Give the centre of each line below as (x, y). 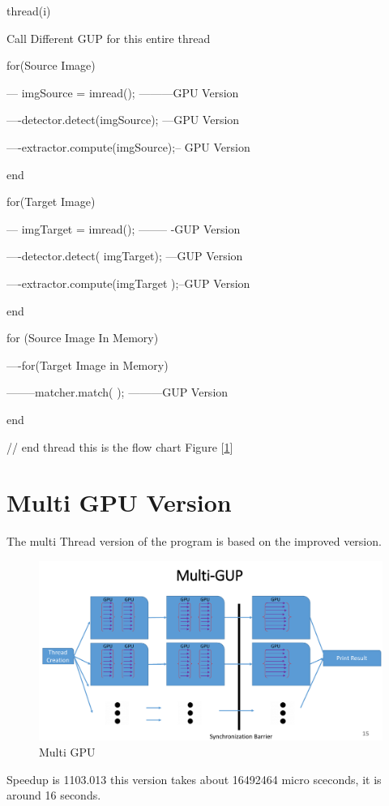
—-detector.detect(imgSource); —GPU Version (123, 120)
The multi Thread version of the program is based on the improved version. (194, 541)
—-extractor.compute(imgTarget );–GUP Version (128, 283)
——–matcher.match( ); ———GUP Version (118, 392)
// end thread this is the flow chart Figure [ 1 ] (120, 446)
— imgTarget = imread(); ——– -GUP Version (124, 228)
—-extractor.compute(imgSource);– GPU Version (128, 146)
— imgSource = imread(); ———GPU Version (123, 92)
